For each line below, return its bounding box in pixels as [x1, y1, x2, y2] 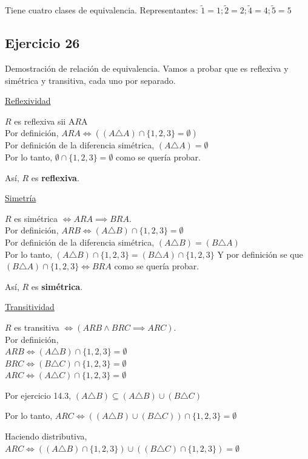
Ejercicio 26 [5, 33, 80, 52]
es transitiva [14, 320, 59, 333]
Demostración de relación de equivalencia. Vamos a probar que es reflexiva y [5, 62, 289, 75]
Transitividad [5, 300, 55, 313]
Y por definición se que [217, 247, 303, 260]
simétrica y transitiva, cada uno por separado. [5, 74, 176, 86]
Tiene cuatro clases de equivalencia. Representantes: [5, 4, 198, 16]
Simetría [5, 192, 36, 204]
